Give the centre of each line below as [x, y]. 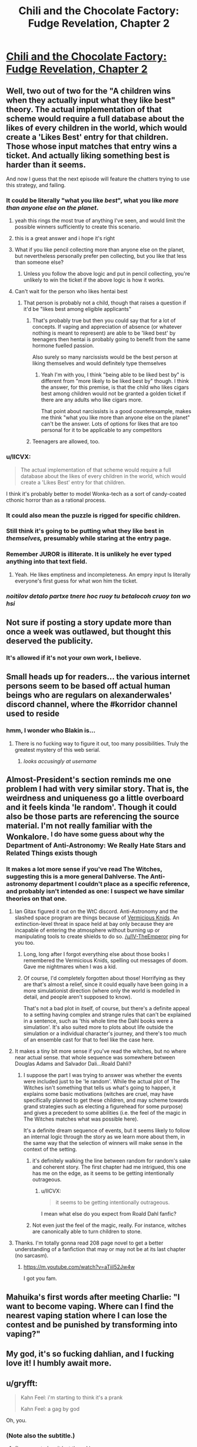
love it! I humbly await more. [59, 1363]
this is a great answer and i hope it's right [65, 238]
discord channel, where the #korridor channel [92, 704]
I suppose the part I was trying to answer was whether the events [103, 1075]
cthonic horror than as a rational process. [56, 500]
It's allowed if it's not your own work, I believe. [74, 657]
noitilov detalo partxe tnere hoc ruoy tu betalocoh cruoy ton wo [98, 596]
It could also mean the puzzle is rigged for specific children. [94, 515]
